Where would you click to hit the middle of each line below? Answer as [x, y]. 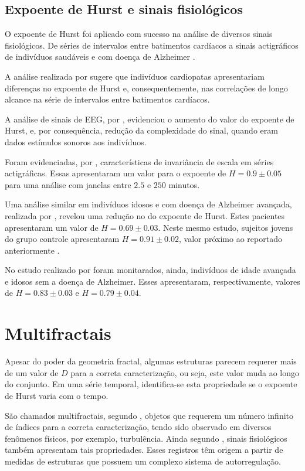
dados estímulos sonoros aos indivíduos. [76, 141]
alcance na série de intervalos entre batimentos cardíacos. [107, 99]
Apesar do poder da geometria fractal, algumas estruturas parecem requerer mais [151, 361]
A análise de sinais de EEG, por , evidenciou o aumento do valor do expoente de [150, 119]
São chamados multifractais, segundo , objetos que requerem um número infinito [149, 415]
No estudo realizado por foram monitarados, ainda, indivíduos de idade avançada [150, 270]
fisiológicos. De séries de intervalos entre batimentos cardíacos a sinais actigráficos [152, 45]
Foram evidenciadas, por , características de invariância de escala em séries [139, 161]
